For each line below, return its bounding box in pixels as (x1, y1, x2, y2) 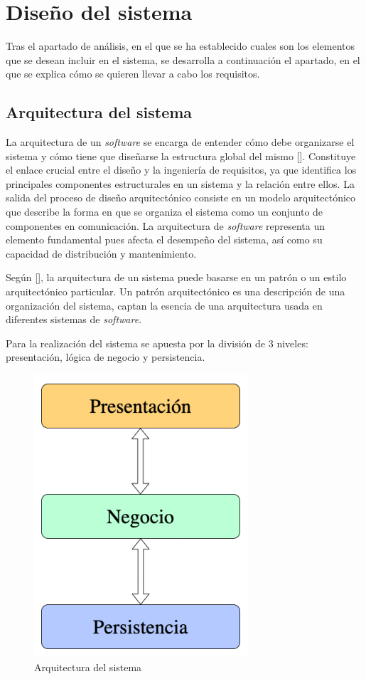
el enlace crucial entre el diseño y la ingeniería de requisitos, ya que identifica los (6, 162, 357, 177)
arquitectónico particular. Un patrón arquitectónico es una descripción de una (6, 284, 345, 299)
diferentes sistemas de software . (6, 312, 142, 327)
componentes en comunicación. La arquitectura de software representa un (6, 218, 325, 233)
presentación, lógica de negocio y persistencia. (6, 349, 205, 364)
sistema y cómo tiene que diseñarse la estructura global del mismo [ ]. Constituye (6, 148, 356, 163)
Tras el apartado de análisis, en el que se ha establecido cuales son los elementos (6, 38, 355, 53)
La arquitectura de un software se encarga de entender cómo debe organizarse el (6, 135, 355, 149)
